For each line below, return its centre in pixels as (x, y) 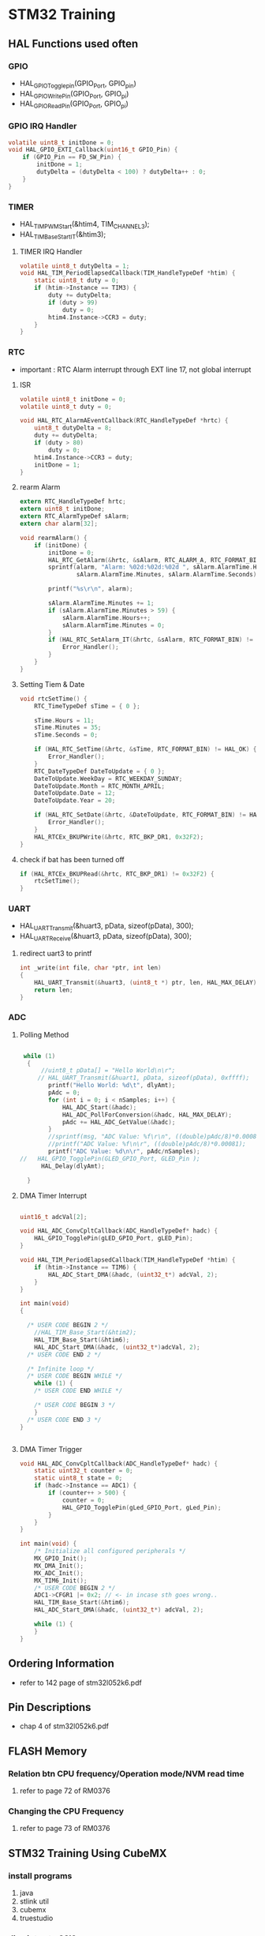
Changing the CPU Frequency (66, 1811)
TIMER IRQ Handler (51, 251)
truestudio (36, 1918)
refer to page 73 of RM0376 (65, 1829)
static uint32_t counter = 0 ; (84, 1471)
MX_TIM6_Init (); (61, 1581)
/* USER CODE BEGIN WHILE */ (75, 1376)
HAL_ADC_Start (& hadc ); (99, 1107)
